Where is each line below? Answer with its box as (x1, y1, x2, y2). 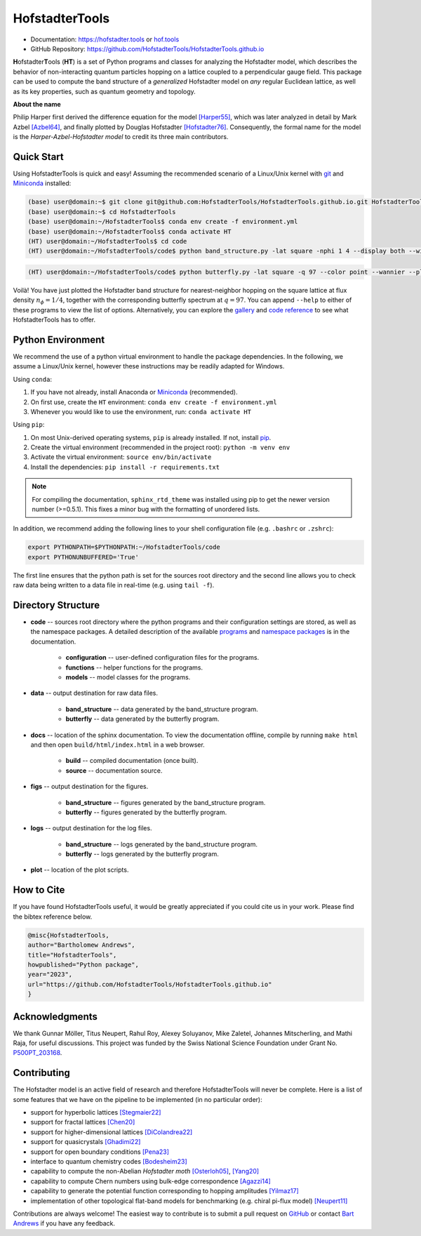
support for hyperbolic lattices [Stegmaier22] (30, 1108, 161, 1117)
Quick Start (13, 151, 64, 163)
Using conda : (13, 375, 53, 383)
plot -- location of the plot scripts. (30, 865, 129, 874)
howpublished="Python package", (27, 960, 140, 969)
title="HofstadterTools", (27, 951, 117, 959)
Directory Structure (13, 599, 100, 611)
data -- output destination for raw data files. (30, 689, 158, 698)
